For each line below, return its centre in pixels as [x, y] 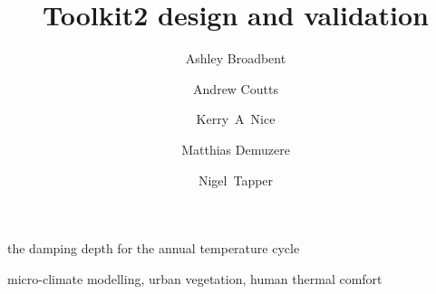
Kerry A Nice [236, 119]
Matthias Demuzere [236, 149]
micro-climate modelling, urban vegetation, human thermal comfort [195, 278]
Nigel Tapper [236, 180]
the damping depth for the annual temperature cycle [154, 248]
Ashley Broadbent [236, 58]
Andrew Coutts [236, 88]
